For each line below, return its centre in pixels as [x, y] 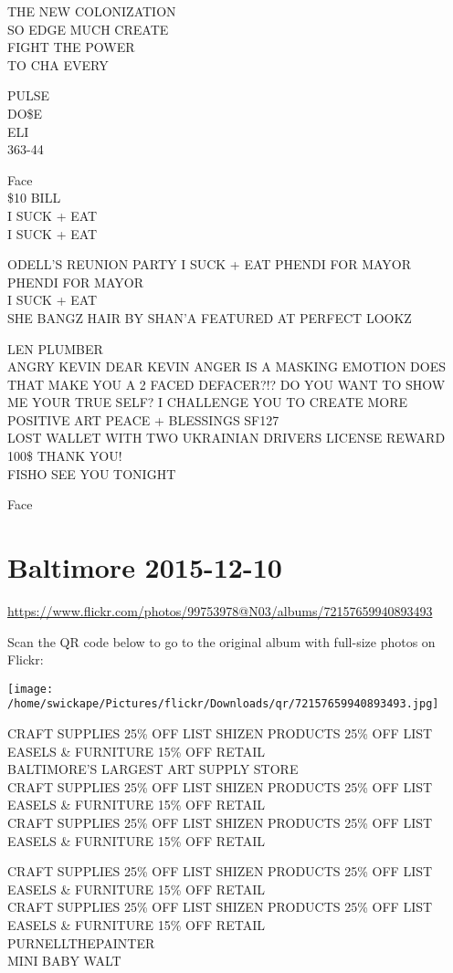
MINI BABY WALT [64, 961]
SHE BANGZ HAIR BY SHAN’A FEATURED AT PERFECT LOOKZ [210, 317]
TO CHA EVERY [58, 64]
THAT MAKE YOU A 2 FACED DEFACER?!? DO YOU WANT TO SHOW [226, 384]
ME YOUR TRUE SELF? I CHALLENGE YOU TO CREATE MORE [208, 402]
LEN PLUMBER [55, 348]
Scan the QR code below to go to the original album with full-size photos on [221, 641]
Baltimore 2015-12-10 [145, 567]
